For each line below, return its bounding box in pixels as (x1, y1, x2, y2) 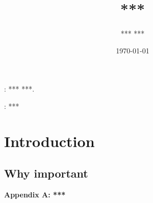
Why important (4, 165, 88, 181)
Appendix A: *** (4, 189, 66, 200)
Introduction (4, 130, 95, 151)
